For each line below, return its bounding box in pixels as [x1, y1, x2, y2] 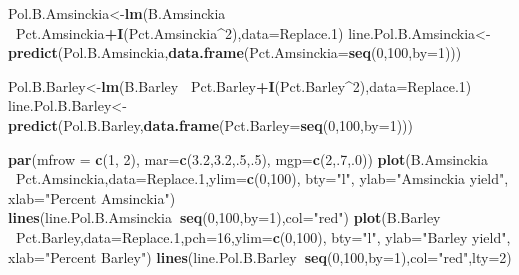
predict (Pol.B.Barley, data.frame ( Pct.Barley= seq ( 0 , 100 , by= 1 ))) [8, 114, 413, 135]
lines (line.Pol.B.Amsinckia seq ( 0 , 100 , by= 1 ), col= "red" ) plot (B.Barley [8, 207, 441, 228]
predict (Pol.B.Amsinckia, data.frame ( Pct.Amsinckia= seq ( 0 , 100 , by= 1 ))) [8, 42, 462, 63]
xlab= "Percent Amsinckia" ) [8, 187, 176, 208]
